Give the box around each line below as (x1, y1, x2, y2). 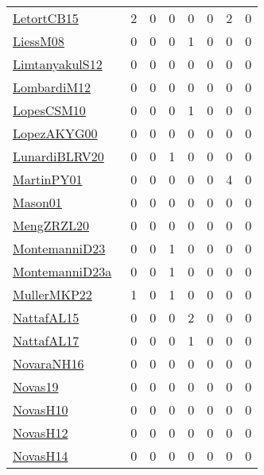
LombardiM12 (13, 78, 91, 96)
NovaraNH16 (13, 354, 84, 373)
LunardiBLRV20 (13, 147, 104, 165)
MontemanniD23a (13, 262, 112, 280)
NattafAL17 (13, 331, 80, 349)
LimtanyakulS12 (13, 55, 103, 73)
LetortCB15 (13, 9, 79, 27)
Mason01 (13, 193, 62, 211)
